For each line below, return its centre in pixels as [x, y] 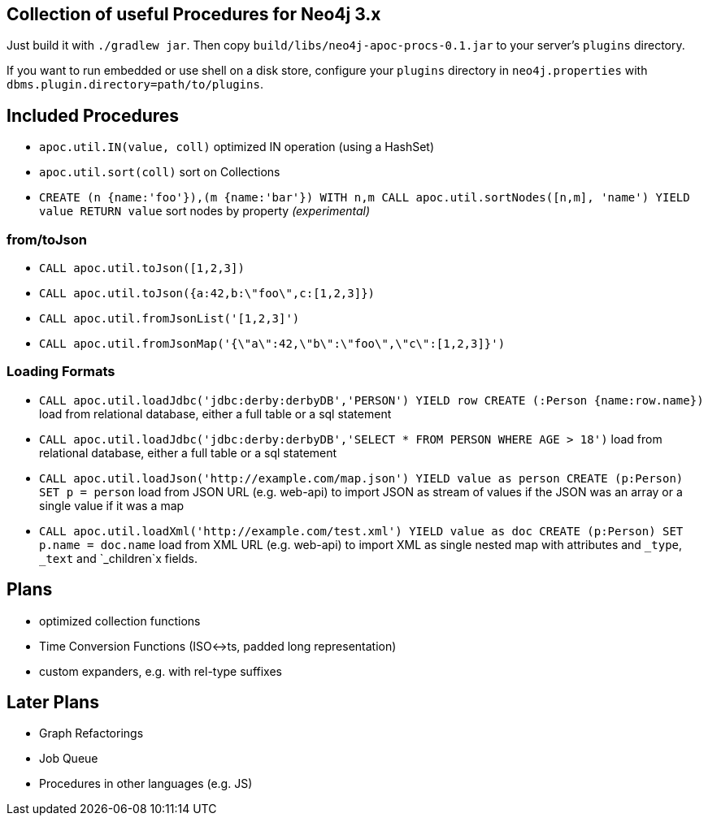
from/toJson [47, 239]
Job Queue [69, 759]
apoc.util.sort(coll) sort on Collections [160, 172]
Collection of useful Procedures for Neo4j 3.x [194, 14]
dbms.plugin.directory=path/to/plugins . [135, 84]
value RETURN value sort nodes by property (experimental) [205, 211]
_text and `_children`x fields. [118, 558]
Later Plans [53, 703]
